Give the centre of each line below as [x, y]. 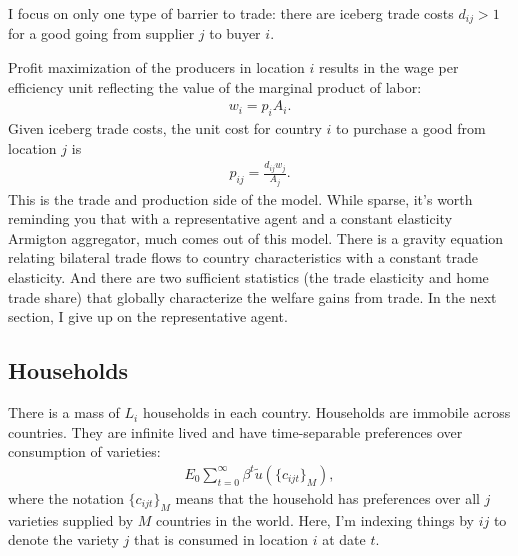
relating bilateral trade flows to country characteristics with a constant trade [243, 257]
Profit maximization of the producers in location [156, 67]
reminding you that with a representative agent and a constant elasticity [230, 218]
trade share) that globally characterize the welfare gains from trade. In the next [252, 296]
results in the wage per [388, 67]
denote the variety [63, 539]
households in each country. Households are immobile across [326, 412]
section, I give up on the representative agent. [148, 316]
